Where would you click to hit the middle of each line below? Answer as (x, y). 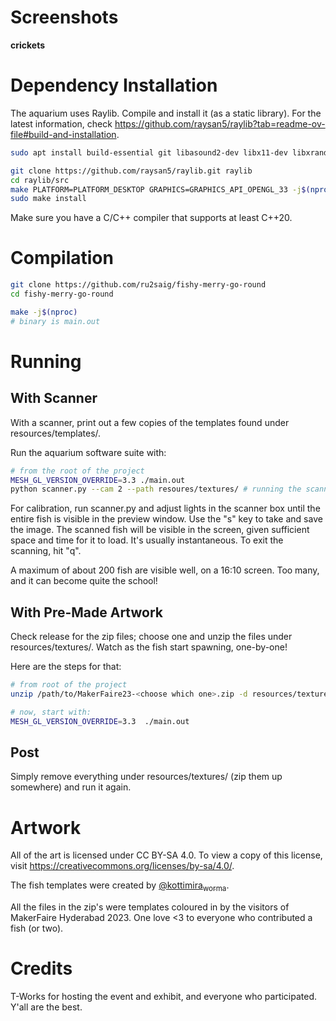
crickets (28, 45)
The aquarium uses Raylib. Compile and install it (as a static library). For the (166, 113)
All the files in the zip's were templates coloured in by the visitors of (150, 907)
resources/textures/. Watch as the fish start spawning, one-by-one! (149, 647)
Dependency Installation (114, 85)
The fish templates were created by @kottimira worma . (120, 886)
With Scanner (54, 398)
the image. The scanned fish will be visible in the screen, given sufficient (160, 530)
